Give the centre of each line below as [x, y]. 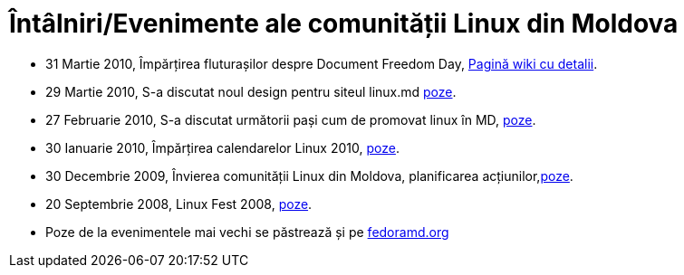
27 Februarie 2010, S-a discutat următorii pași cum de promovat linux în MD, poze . [291, 119]
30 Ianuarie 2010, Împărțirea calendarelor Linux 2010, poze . [222, 147]
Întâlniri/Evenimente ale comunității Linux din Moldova [344, 24]
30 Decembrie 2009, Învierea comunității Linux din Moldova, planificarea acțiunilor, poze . [309, 175]
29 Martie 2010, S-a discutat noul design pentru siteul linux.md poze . [251, 91]
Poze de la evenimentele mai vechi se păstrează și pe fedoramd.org [247, 232]
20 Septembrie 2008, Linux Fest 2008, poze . [179, 204]
